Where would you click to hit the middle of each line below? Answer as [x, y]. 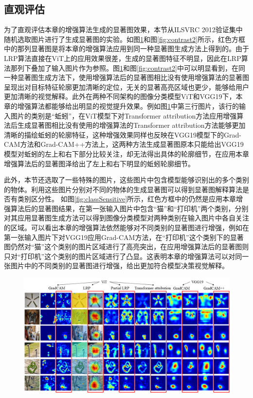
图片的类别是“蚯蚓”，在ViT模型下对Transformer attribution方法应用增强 [124, 115]
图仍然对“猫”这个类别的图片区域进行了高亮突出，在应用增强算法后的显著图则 [126, 247]
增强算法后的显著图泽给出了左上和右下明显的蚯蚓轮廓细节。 [99, 163]
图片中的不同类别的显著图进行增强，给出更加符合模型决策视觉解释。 [119, 266]
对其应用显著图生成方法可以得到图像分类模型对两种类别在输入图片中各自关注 [126, 218]
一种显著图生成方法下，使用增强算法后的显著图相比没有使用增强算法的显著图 [126, 77]
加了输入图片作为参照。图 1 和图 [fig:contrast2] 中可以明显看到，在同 [141, 68]
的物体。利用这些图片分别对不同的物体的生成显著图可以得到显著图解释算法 [123, 189]
